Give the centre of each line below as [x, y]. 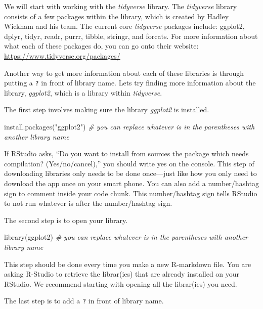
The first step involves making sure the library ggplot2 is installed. [107, 109]
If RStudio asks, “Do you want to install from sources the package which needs [126, 153]
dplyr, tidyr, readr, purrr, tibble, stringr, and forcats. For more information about [131, 36]
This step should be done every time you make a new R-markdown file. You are [128, 264]
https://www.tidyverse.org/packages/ [62, 55]
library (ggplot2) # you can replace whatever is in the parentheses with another [126, 237]
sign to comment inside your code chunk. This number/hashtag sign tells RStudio [131, 193]
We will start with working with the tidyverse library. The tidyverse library [121, 6]
